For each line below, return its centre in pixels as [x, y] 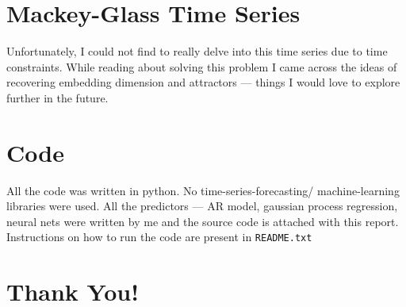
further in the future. [57, 97]
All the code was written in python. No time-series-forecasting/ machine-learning [203, 190]
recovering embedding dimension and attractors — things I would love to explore [203, 82]
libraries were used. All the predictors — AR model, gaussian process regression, [202, 206]
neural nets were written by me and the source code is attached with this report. [203, 221]
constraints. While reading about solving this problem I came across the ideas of [202, 66]
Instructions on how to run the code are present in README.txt [159, 237]
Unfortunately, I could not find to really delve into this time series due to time [197, 51]
